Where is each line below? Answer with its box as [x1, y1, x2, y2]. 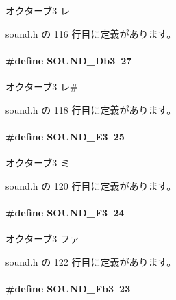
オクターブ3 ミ [5, 155, 70, 169]
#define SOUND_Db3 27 [5, 53, 132, 67]
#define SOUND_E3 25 [5, 129, 125, 143]
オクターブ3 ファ [5, 231, 79, 245]
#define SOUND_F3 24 [5, 205, 125, 219]
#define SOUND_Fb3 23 [5, 281, 131, 295]
